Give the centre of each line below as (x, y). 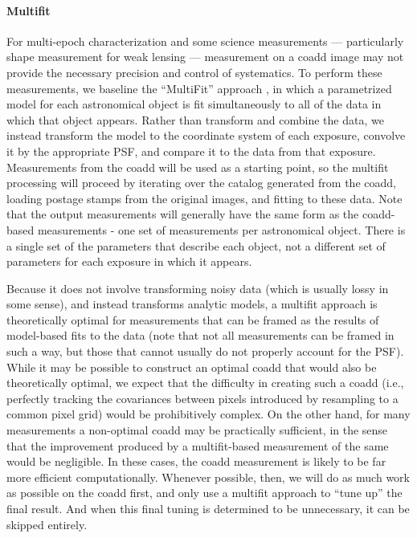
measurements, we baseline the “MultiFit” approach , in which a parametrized (199, 88)
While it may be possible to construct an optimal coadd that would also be (192, 367)
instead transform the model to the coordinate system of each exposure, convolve (206, 135)
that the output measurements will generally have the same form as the (183, 214)
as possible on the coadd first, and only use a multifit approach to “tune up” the (204, 493)
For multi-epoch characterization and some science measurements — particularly (205, 41)
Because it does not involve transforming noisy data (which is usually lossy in (198, 288)
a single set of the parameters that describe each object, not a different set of (196, 245)
